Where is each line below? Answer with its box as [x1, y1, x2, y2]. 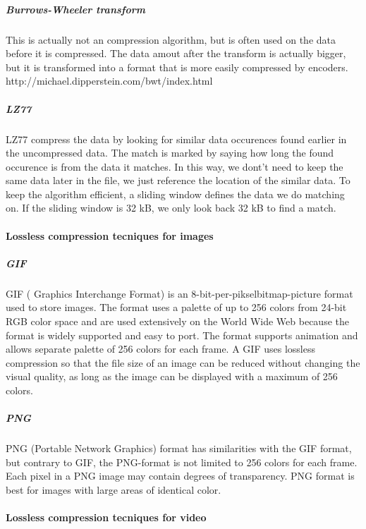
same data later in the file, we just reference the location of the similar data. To [6, 173, 350, 188]
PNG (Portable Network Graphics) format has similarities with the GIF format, [6, 441, 352, 456]
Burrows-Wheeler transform [6, 1, 145, 16]
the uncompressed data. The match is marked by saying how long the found [6, 145, 334, 160]
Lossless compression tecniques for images [6, 228, 214, 243]
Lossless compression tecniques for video [6, 510, 207, 525]
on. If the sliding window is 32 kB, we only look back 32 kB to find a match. [6, 200, 336, 215]
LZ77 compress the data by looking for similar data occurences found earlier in [6, 131, 347, 146]
